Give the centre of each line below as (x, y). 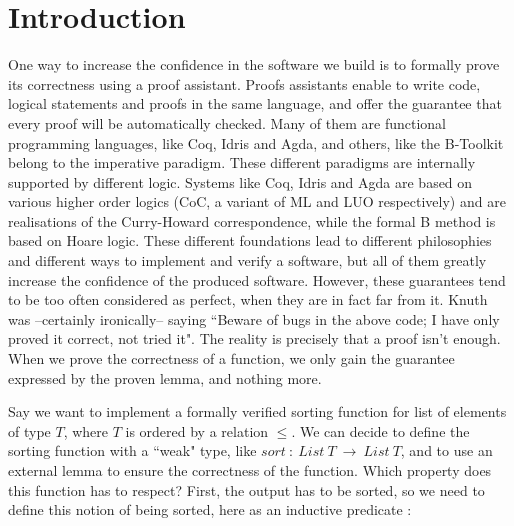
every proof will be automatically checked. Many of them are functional (227, 122)
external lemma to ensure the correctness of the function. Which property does (250, 470)
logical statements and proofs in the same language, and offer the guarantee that (255, 103)
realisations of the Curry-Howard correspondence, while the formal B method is (252, 220)
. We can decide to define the (380, 430)
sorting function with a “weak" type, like (132, 450)
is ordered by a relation (197, 430)
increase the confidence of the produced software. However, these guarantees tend (257, 279)
